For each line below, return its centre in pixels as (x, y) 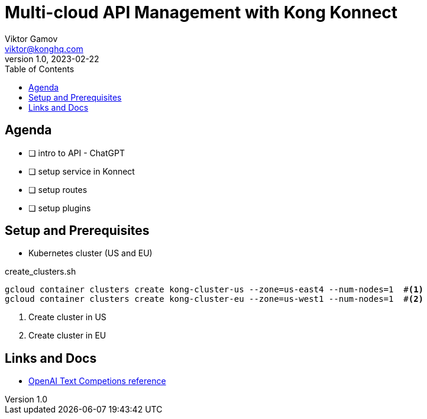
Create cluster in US (67, 317)
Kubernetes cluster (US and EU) (90, 253)
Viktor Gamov (31, 38)
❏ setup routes (58, 189)
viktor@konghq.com (44, 49)
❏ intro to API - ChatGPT (77, 153)
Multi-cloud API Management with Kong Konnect (201, 12)
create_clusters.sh (41, 272)
